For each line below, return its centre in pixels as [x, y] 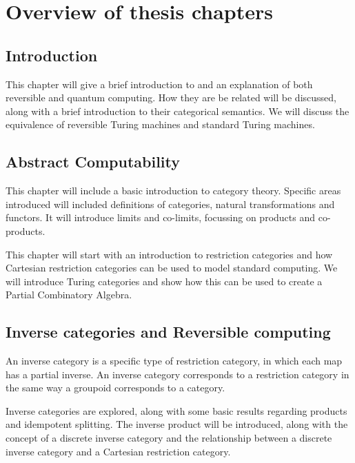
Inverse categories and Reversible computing [168, 332]
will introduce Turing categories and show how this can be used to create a [164, 281]
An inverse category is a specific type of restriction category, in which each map [174, 361]
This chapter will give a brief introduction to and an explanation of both [159, 84]
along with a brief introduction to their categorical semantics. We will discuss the [177, 111]
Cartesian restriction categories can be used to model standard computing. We [172, 268]
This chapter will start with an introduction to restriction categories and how [169, 254]
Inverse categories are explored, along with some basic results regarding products [176, 410]
